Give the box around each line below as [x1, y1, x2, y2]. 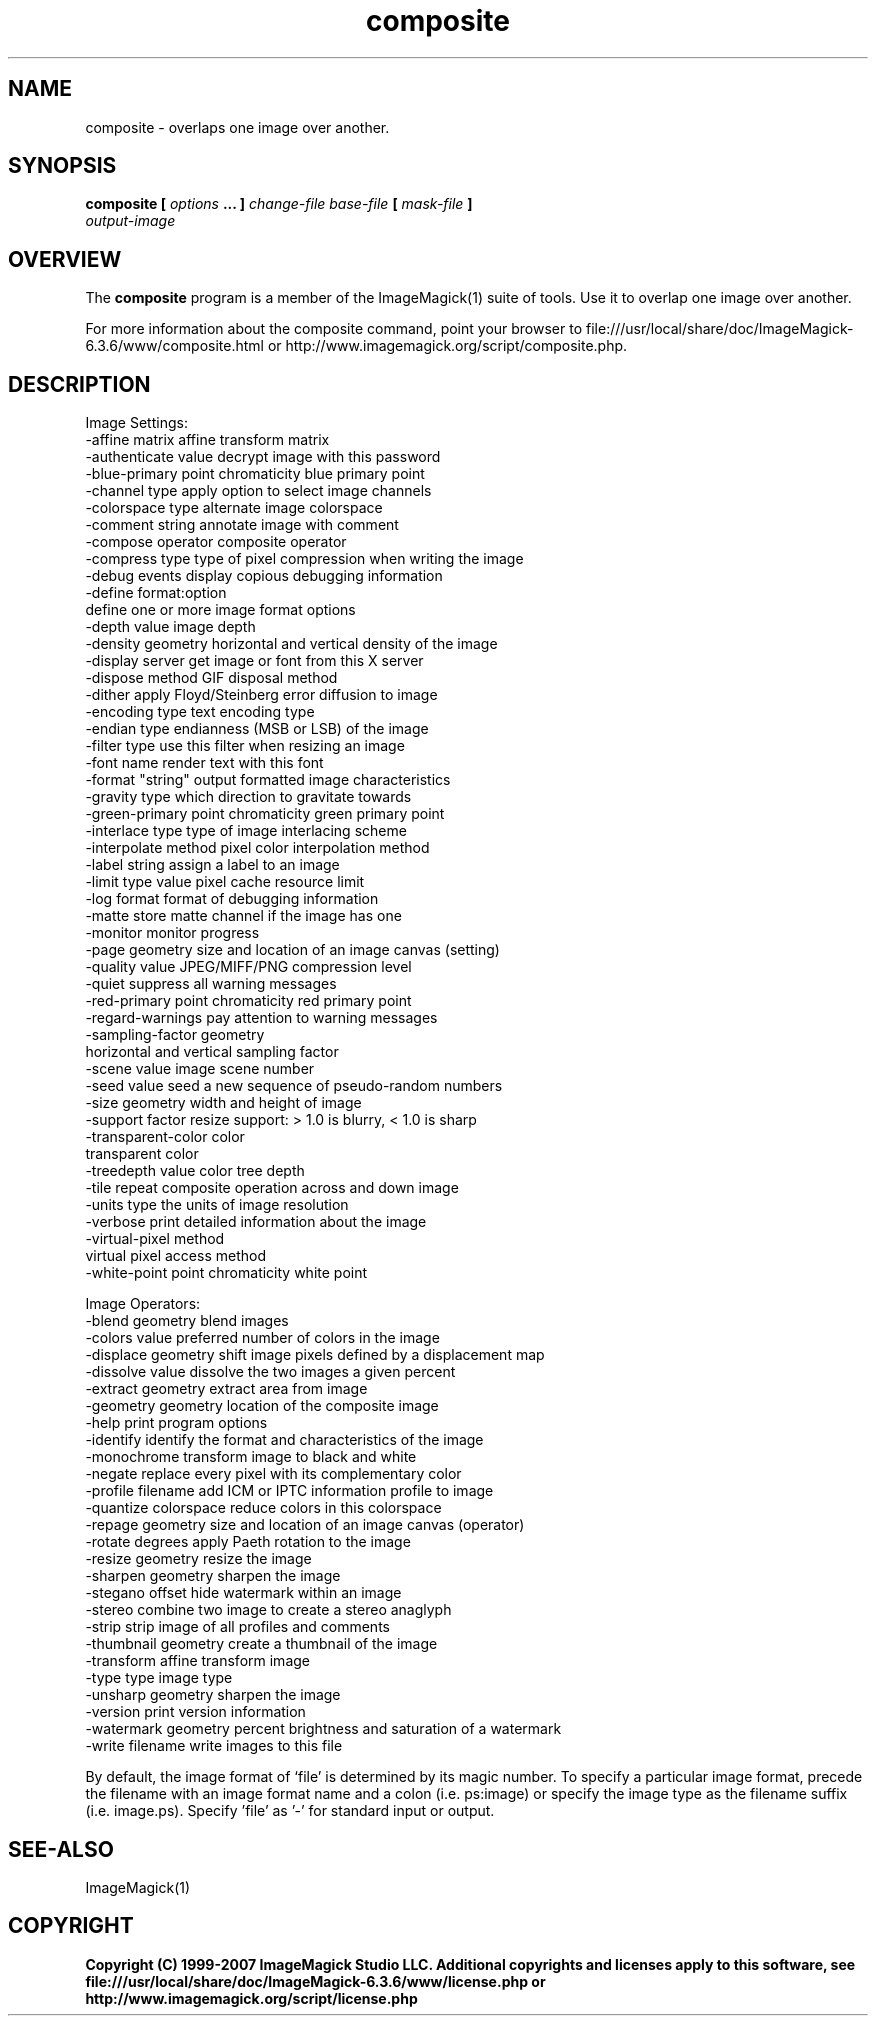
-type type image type [85, 1669, 233, 1687]
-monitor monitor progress [85, 924, 260, 942]
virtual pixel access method [85, 1247, 266, 1265]
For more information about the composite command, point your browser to [85, 320, 583, 338]
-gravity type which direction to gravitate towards [85, 788, 412, 806]
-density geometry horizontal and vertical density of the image [85, 635, 498, 653]
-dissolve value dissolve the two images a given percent [85, 1363, 456, 1381]
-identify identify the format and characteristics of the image [85, 1431, 484, 1449]
